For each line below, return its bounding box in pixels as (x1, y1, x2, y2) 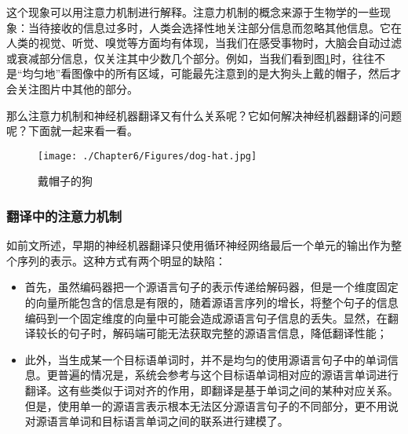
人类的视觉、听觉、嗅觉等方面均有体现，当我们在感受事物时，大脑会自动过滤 (6, 35, 402, 51)
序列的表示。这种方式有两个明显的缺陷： (16, 252, 226, 268)
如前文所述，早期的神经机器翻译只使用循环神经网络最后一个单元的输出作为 (6, 237, 391, 253)
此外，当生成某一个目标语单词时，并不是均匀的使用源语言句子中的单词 (24, 351, 388, 367)
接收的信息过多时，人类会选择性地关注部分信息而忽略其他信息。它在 (49, 19, 402, 35)
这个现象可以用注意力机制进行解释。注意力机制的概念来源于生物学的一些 (6, 4, 380, 20)
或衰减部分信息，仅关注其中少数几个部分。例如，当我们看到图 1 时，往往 (6, 49, 374, 66)
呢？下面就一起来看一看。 (6, 122, 138, 139)
